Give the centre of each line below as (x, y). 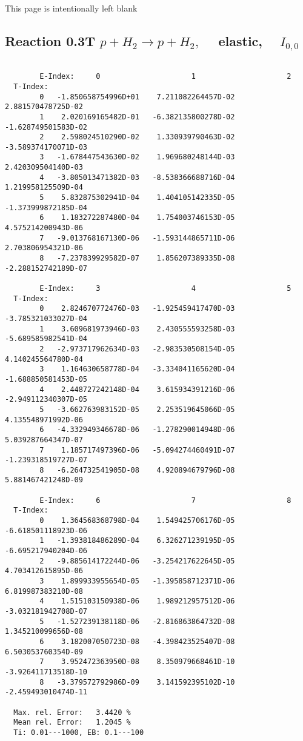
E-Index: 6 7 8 (165, 500)
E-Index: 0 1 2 (165, 77)
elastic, (241, 40)
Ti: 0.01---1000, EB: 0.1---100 (79, 732)
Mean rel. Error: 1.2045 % (72, 723)
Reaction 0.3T (50, 40)
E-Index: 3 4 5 (165, 289)
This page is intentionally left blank (71, 8)
